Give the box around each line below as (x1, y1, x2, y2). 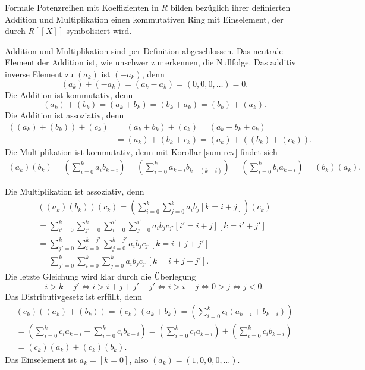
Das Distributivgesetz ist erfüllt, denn (5, 290, 143, 302)
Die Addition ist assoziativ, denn (5, 109, 124, 121)
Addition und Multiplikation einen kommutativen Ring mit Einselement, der (5, 12, 284, 25)
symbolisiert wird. (66, 24, 132, 37)
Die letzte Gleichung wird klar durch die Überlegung (5, 270, 196, 283)
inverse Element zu (5, 67, 74, 80)
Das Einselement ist (5, 353, 77, 366)
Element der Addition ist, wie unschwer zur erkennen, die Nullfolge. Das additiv (5, 56, 297, 68)
